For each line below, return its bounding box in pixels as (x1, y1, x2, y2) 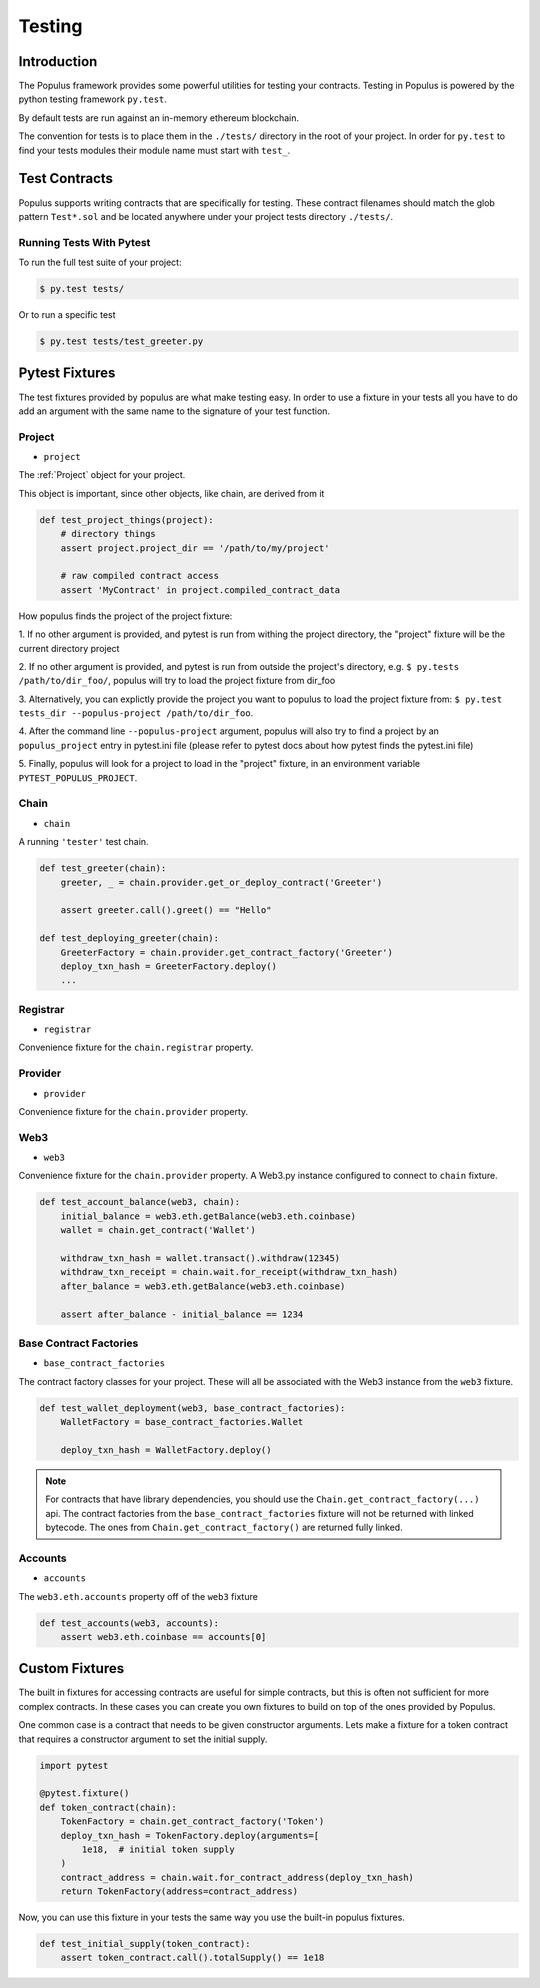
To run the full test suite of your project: (18, 256, 182, 269)
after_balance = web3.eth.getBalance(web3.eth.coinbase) (60, 1280, 346, 1292)
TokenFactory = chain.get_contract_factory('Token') (60, 1816, 325, 1827)
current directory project (18, 642, 120, 654)
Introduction (18, 53, 98, 70)
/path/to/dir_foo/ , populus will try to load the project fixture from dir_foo (18, 675, 336, 687)
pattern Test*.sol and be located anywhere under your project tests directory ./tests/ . (18, 210, 394, 222)
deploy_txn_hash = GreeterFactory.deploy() (60, 960, 277, 972)
